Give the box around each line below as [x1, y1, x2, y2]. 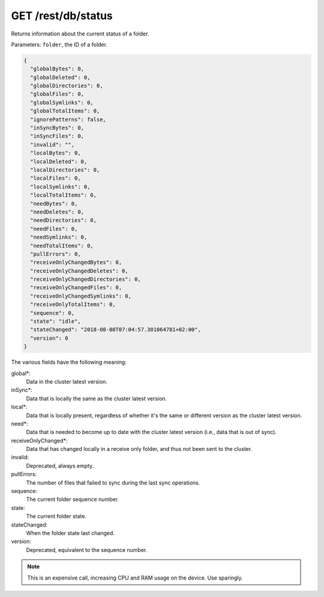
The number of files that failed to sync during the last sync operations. [26, 479, 200, 486]
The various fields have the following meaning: [11, 358, 127, 366]
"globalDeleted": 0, [30, 74, 91, 81]
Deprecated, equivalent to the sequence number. [26, 546, 148, 553]
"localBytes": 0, [30, 150, 81, 156]
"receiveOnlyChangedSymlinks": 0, [30, 292, 132, 299]
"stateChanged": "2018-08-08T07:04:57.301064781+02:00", [30, 326, 201, 333]
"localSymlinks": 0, [30, 183, 91, 190]
